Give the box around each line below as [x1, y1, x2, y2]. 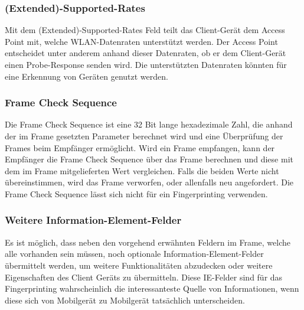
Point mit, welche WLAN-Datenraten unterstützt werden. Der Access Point [5, 35, 278, 47]
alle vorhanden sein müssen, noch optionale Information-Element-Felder [5, 247, 264, 260]
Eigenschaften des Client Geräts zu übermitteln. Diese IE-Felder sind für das [5, 270, 283, 283]
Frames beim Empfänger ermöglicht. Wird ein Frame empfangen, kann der [5, 141, 275, 154]
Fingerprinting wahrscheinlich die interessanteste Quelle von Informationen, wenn [5, 282, 299, 295]
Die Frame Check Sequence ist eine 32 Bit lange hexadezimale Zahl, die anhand [5, 118, 293, 130]
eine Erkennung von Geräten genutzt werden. [5, 70, 168, 82]
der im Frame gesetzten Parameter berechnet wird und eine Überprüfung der [5, 130, 283, 142]
